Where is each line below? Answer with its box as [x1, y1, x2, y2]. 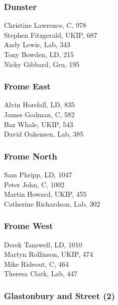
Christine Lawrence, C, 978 [4, 20, 86, 30]
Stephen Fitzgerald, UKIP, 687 [4, 29, 97, 40]
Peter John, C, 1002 [4, 179, 65, 189]
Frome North [4, 150, 57, 162]
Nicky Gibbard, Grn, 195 [4, 59, 79, 69]
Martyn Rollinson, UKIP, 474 [4, 249, 93, 259]
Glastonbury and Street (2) [4, 289, 115, 302]
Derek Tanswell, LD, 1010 [4, 239, 82, 249]
